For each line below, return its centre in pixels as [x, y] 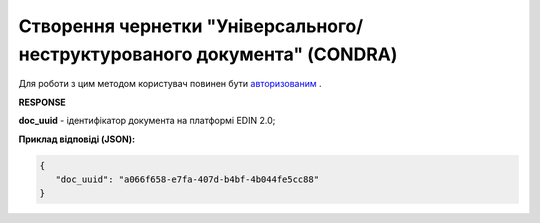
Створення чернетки [110, 26]
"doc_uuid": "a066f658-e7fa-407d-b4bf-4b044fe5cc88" [187, 179]
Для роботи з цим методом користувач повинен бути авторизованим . [170, 84]
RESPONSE [42, 102]
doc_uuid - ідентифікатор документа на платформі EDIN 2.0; [147, 121]
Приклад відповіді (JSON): [76, 139]
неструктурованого [105, 54]
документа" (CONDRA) [297, 54]
